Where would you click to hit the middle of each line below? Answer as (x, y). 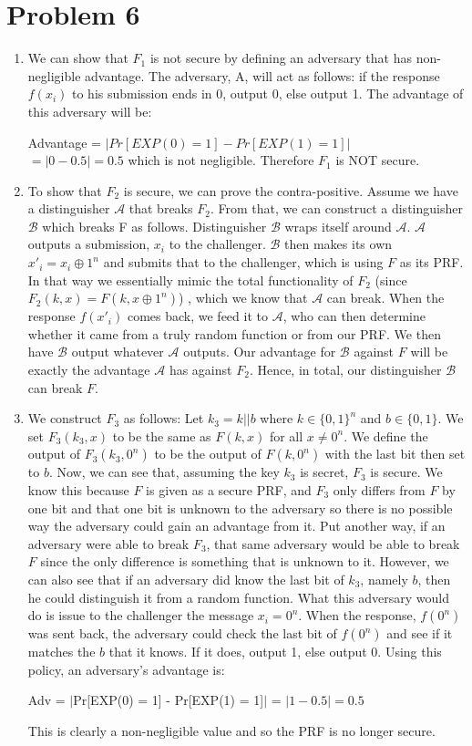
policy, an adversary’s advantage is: (126, 669)
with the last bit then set (395, 454)
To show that (65, 190)
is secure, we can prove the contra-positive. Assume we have (291, 190)
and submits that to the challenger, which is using (243, 262)
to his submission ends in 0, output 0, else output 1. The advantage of (267, 93)
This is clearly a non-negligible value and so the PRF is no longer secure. (231, 730)
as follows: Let (164, 418)
